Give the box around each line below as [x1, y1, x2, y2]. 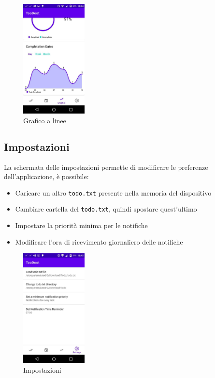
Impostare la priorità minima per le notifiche [15, 220, 148, 230]
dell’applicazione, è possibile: [4, 171, 89, 181]
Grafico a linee [23, 115, 66, 125]
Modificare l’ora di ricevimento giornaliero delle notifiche [15, 236, 183, 247]
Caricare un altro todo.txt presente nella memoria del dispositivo [15, 187, 212, 197]
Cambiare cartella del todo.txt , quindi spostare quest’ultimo [15, 204, 197, 214]
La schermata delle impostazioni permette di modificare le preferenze [4, 162, 208, 172]
